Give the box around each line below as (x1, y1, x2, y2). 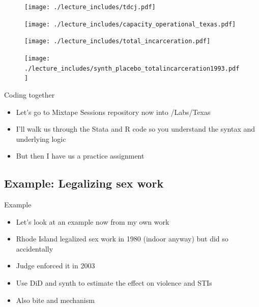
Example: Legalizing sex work (4, 175, 164, 191)
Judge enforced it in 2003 (16, 260, 95, 271)
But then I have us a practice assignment (16, 150, 145, 161)
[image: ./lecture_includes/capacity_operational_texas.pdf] (24, 20, 236, 28)
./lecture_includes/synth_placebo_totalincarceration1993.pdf (24, 65, 240, 72)
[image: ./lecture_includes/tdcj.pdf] (24, 4, 156, 11)
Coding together (4, 89, 55, 100)
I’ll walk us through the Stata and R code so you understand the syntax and (16, 124, 255, 134)
